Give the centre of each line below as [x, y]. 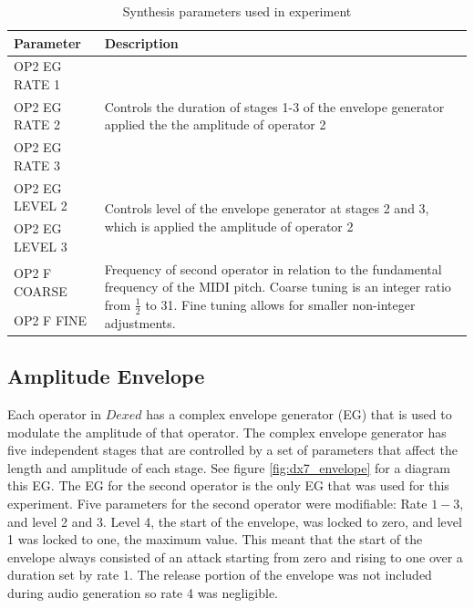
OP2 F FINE [51, 319]
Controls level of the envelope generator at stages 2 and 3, [267, 207]
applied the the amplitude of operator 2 [215, 124]
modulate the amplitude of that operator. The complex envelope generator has [227, 432]
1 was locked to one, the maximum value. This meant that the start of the [215, 539]
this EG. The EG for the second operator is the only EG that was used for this [228, 485]
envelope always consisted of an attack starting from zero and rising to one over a [235, 556]
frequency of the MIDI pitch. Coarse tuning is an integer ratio [278, 287]
